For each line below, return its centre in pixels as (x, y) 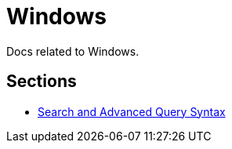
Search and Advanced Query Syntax (132, 111)
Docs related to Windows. (73, 51)
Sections (42, 82)
